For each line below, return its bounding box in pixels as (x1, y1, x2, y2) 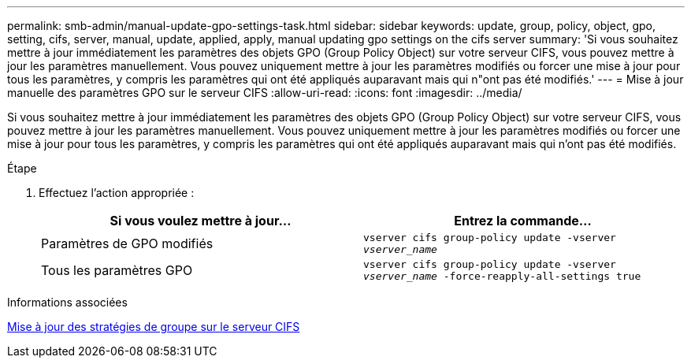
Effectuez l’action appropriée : (39, 186, 195, 199)
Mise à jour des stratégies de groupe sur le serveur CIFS (7, 320, 300, 333)
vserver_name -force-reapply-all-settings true (363, 270, 641, 282)
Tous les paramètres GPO (41, 262, 193, 278)
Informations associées (7, 295, 128, 309)
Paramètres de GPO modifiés (41, 236, 214, 251)
